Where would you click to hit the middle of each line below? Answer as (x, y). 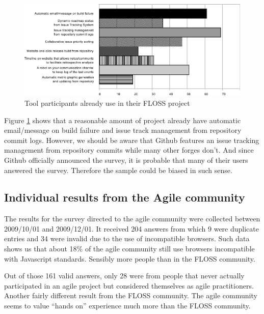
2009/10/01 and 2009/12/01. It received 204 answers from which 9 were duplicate (131, 228)
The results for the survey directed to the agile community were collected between (132, 219)
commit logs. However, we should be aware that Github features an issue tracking (132, 140)
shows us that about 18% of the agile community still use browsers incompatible (129, 249)
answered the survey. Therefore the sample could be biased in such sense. (118, 170)
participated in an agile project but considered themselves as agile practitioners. (129, 285)
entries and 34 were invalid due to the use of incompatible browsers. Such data (127, 238)
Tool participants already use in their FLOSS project (107, 103)
